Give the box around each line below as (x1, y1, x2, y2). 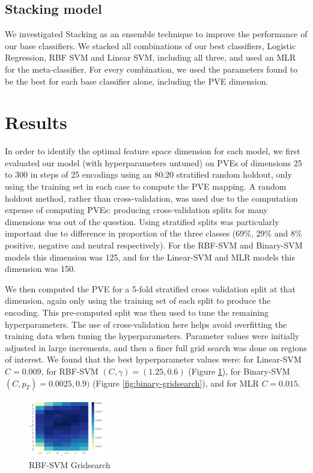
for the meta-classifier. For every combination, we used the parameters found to (5, 62, 298, 75)
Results (5, 110, 67, 134)
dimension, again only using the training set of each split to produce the (5, 294, 271, 307)
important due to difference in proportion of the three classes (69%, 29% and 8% (5, 227, 302, 240)
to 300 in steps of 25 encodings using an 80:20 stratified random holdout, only (5, 168, 292, 181)
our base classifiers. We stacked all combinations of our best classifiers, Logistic (5, 39, 296, 52)
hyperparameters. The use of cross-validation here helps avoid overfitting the (5, 318, 287, 330)
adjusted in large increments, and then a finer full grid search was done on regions (5, 341, 307, 354)
